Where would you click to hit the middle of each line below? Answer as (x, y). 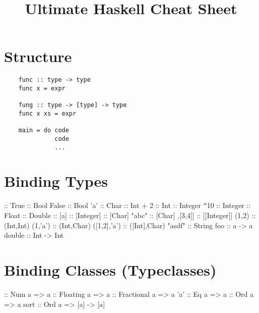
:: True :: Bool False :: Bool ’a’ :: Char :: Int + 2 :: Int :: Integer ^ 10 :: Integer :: (127, 205)
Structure (38, 56)
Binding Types (56, 181)
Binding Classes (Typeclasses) (110, 269)
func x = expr (42, 88)
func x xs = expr (47, 113)
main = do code (44, 131)
